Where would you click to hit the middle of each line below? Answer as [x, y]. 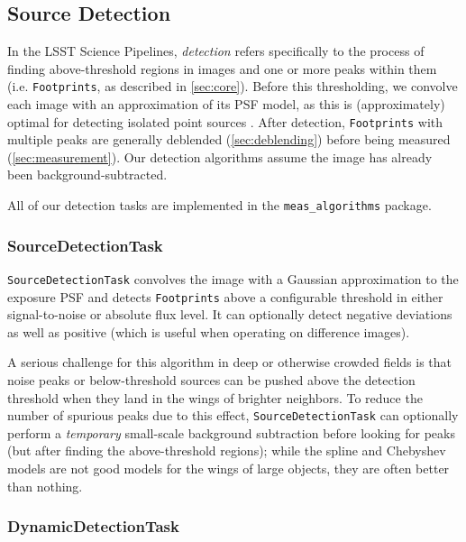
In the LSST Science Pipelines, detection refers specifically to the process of [216, 51]
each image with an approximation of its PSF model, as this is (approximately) [226, 104]
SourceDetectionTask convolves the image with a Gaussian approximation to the [233, 278]
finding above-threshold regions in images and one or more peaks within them [222, 68]
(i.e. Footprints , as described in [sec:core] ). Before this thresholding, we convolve [233, 86]
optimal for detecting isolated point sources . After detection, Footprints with [225, 121]
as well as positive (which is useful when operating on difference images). [209, 331]
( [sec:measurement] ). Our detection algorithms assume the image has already [220, 156]
